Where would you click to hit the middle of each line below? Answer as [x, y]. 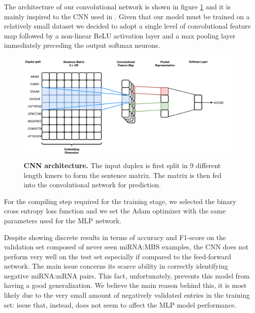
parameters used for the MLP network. [63, 220]
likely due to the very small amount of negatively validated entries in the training [127, 295]
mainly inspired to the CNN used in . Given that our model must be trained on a [127, 16]
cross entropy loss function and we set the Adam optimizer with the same [115, 211]
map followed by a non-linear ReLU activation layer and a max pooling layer [120, 35]
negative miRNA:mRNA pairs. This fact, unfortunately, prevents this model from [127, 275]
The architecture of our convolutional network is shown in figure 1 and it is [117, 6]
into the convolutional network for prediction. [92, 185]
